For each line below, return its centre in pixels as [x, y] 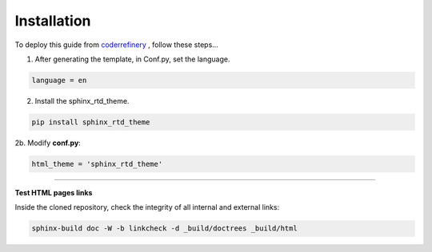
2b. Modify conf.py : [48, 143]
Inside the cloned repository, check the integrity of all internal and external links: [147, 207]
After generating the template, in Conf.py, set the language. [132, 59]
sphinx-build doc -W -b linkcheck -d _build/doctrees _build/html [164, 228]
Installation [53, 21]
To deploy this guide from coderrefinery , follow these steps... [117, 45]
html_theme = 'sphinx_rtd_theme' [97, 164]
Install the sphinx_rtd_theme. [82, 100]
